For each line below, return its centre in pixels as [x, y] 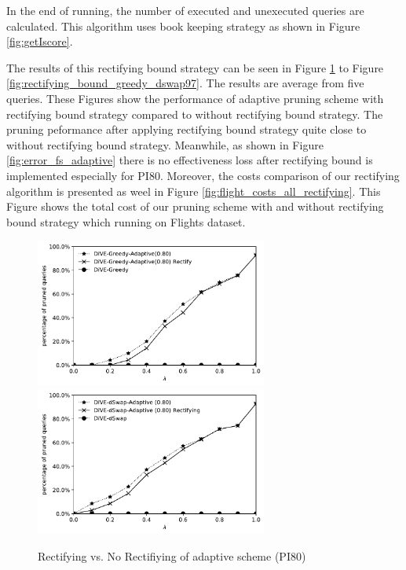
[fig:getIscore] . [40, 41]
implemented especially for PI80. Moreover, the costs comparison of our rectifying [203, 175]
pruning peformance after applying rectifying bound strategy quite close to [187, 129]
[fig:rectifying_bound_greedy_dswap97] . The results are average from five [185, 83]
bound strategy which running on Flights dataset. [126, 221]
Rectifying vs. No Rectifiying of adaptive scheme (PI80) [172, 555]
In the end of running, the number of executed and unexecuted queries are [185, 10]
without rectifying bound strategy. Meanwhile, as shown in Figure [165, 144]
